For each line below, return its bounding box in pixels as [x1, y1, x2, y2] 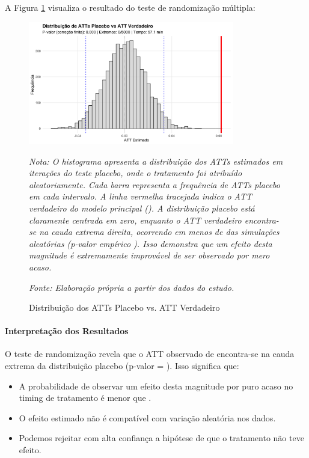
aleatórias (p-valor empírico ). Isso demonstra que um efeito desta [29, 237, 272, 249]
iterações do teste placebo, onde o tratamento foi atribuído [29, 166, 242, 179]
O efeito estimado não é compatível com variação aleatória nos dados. [19, 411, 276, 424]
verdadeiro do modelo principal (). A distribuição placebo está [29, 201, 255, 214]
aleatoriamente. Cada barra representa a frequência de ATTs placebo [29, 178, 280, 191]
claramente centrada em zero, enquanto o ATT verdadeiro [29, 213, 242, 226]
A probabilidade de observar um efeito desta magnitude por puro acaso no [19, 379, 293, 392]
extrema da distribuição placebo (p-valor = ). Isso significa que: [5, 359, 239, 372]
